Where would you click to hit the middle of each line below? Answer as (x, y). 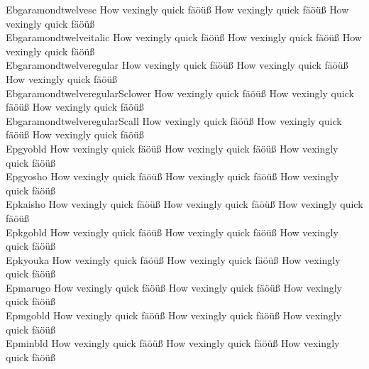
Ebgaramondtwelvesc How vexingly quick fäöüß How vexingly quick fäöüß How (177, 9)
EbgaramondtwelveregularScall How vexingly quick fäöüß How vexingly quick (174, 120)
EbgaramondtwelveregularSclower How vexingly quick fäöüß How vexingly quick (180, 93)
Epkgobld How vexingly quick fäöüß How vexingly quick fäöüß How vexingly (172, 232)
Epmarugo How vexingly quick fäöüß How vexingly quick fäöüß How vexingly (174, 287)
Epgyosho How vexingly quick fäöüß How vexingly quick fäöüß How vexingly (172, 176)
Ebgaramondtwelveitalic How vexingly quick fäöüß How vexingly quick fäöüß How (184, 37)
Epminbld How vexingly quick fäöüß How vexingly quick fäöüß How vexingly (173, 343)
